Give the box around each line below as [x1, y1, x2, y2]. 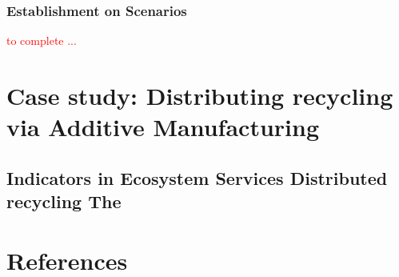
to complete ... [6, 32, 77, 49]
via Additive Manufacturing [6, 110, 319, 143]
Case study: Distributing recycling [6, 79, 393, 111]
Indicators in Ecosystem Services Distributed [6, 165, 388, 190]
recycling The [6, 189, 122, 214]
